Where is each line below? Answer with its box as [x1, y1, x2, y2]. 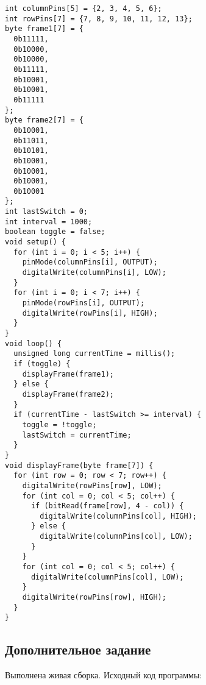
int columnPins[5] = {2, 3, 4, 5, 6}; [5, 4, 162, 13]
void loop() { [5, 339, 62, 348]
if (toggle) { [13, 359, 71, 368]
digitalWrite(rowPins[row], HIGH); [22, 593, 166, 602]
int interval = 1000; [5, 217, 93, 226]
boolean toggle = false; [5, 227, 105, 236]
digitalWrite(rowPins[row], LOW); [22, 481, 162, 490]
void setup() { [5, 238, 66, 247]
